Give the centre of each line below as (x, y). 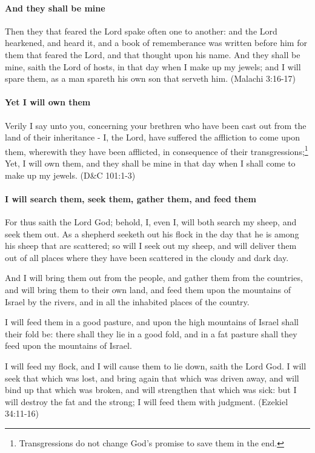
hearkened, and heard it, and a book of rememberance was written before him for (156, 43)
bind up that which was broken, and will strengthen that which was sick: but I (151, 390)
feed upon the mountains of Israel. (68, 346)
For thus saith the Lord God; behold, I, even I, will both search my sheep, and (151, 221)
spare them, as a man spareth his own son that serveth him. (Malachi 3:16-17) (151, 78)
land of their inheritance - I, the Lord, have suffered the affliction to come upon (152, 137)
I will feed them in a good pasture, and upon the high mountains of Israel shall (152, 322)
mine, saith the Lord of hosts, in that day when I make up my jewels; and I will (153, 66)
